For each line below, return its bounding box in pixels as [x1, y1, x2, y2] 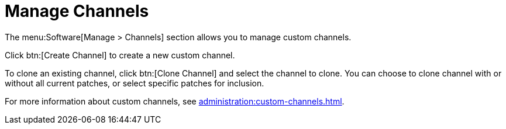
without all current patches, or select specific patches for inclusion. [5, 78, 264, 88]
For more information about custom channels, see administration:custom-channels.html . [5, 96, 345, 106]
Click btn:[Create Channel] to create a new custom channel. [5, 50, 235, 60]
